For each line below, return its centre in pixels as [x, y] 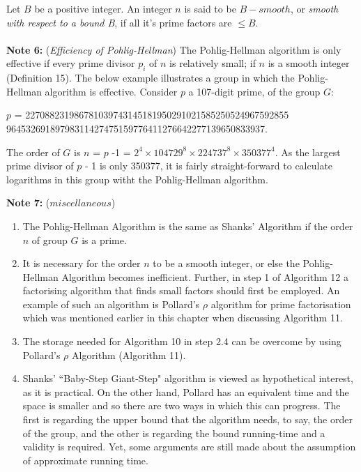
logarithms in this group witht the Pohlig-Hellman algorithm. [137, 179]
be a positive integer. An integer [103, 8]
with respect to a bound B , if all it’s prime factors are [119, 22]
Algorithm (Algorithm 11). [129, 355]
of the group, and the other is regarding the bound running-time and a [174, 433]
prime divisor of [40, 166]
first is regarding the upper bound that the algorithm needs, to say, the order [187, 419]
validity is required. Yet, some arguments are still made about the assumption [189, 447]
